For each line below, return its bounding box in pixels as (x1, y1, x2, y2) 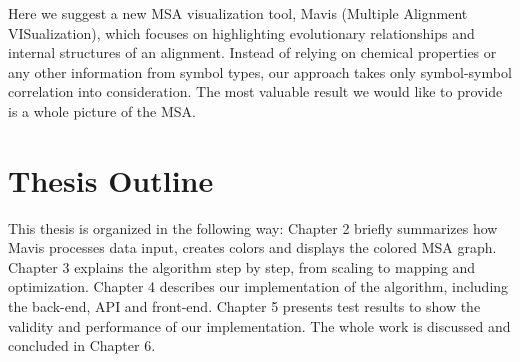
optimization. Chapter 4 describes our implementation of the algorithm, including (8, 276, 509, 297)
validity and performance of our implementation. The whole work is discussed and (8, 315, 511, 336)
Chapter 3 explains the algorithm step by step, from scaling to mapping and (8, 256, 476, 277)
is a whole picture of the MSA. (8, 100, 196, 121)
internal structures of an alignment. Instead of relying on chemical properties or (8, 42, 497, 63)
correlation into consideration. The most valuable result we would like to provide (8, 81, 503, 102)
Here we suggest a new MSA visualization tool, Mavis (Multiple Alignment (8, 3, 468, 23)
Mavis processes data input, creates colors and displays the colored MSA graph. (8, 237, 497, 258)
